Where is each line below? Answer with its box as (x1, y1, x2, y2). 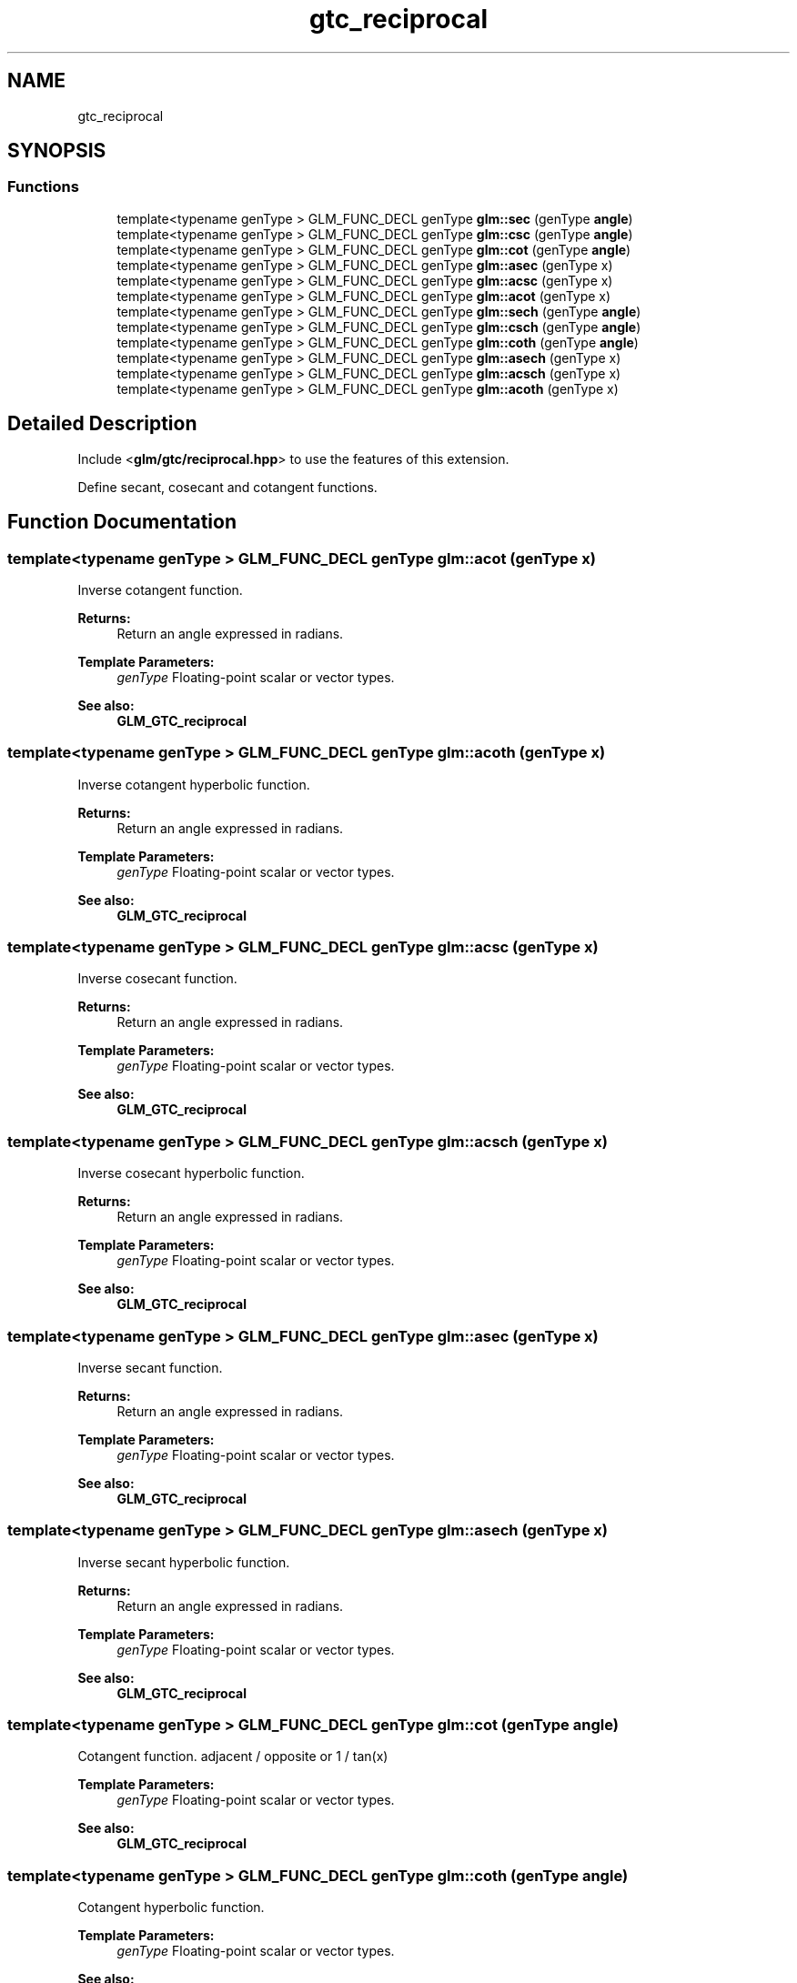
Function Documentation (7, 510, 237, 534)
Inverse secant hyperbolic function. (77, 1554, 290, 1570)
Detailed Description (7, 412, 197, 436)
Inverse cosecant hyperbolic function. (77, 1165, 305, 1182)
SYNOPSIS (7, 139, 106, 163)
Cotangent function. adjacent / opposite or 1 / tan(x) (77, 1748, 388, 1765)
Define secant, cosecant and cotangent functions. (77, 478, 378, 495)
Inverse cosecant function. (77, 971, 237, 987)
